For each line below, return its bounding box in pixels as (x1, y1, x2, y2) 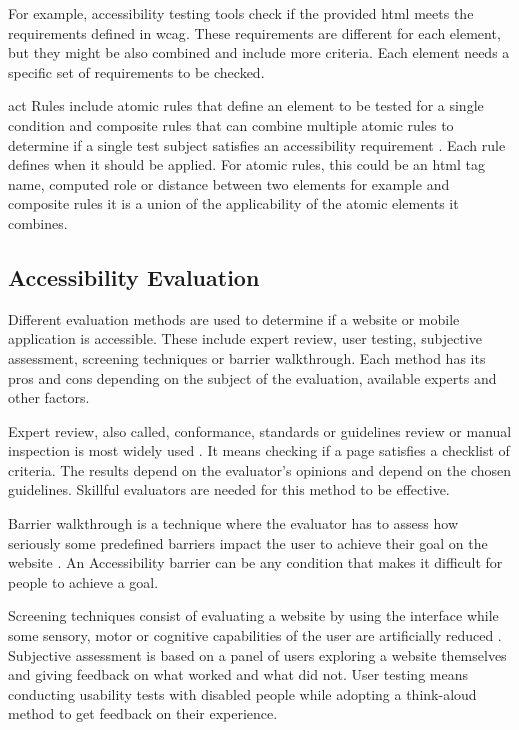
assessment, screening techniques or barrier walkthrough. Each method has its (8, 347, 486, 368)
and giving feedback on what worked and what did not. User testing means (8, 664, 468, 685)
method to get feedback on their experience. (8, 703, 278, 724)
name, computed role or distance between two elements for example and (8, 173, 450, 194)
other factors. (8, 387, 90, 408)
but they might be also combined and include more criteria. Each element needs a (8, 42, 510, 63)
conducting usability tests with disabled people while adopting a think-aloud (8, 683, 477, 704)
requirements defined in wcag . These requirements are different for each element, (8, 22, 501, 43)
